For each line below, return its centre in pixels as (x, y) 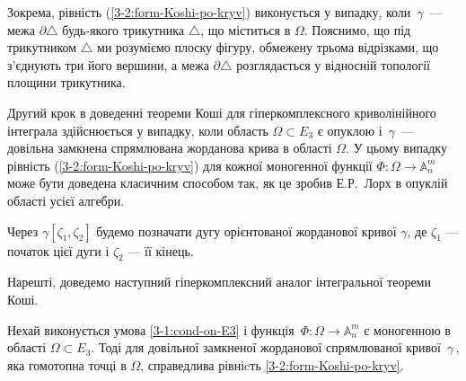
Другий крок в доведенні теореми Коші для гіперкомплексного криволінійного (222, 112)
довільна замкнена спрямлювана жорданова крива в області (170, 148)
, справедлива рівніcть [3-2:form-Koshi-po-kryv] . (272, 364)
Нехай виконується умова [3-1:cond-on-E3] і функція (151, 329)
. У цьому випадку (396, 148)
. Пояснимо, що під (357, 29)
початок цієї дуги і (58, 250)
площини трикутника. (66, 82)
